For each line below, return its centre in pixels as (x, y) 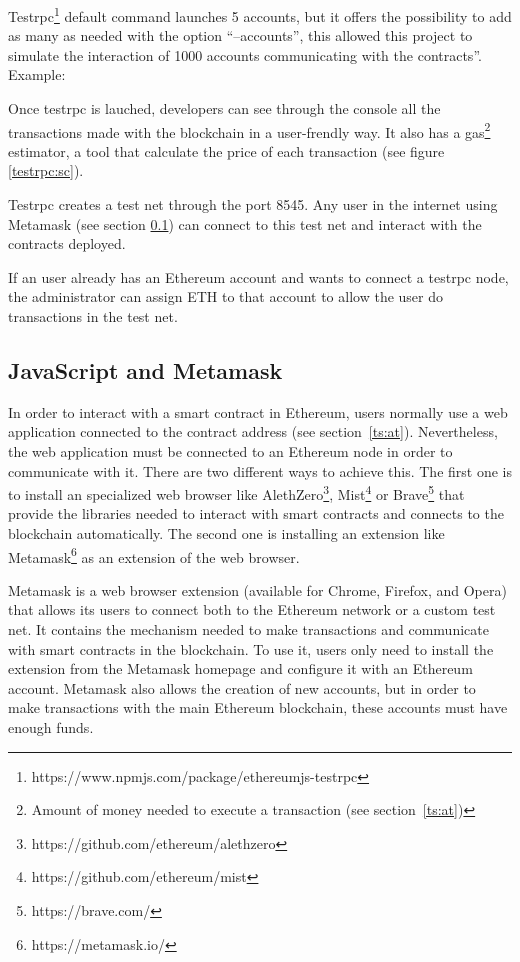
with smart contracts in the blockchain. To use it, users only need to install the (251, 648)
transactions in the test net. (93, 316)
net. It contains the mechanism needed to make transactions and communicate (248, 629)
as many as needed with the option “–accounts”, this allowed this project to (240, 35)
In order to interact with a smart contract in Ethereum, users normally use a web (258, 411)
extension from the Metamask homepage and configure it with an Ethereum (240, 668)
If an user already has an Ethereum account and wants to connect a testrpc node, (258, 276)
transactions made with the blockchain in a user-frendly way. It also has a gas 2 (249, 130)
